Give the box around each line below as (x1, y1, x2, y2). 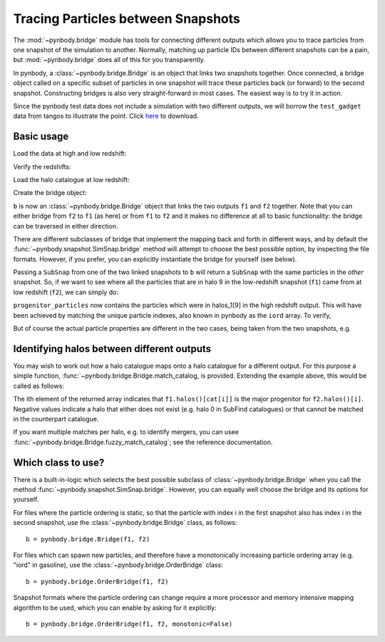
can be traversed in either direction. (13, 221, 118, 230)
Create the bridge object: (13, 189, 87, 197)
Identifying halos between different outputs (13, 343, 212, 355)
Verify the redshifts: (13, 162, 71, 171)
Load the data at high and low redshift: (13, 149, 127, 158)
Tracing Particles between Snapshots (13, 11, 240, 26)
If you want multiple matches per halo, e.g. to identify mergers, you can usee (13, 428, 239, 436)
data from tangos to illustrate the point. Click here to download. (13, 111, 199, 121)
